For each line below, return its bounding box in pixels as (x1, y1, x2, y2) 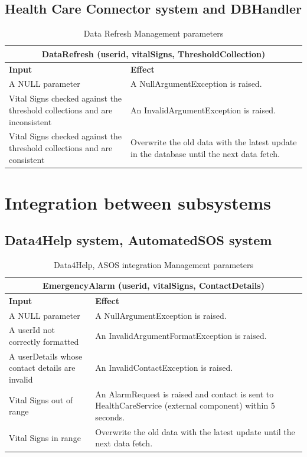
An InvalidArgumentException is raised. (130, 103, 276, 116)
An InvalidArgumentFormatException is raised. (95, 329, 267, 342)
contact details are (9, 361, 76, 374)
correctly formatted (9, 335, 79, 347)
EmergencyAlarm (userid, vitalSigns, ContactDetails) (43, 279, 264, 291)
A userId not (9, 324, 55, 336)
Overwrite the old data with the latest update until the (95, 425, 295, 438)
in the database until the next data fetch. (130, 147, 280, 159)
